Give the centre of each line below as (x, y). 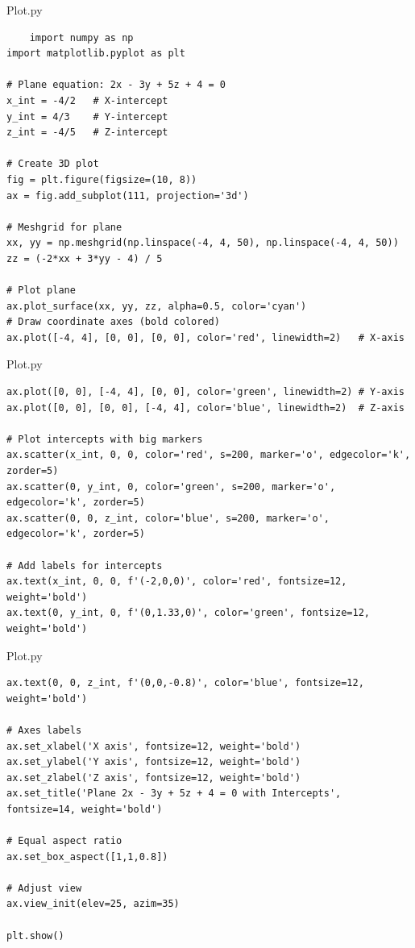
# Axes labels (44, 730)
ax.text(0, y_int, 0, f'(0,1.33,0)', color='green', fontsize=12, (189, 613)
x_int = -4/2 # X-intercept (87, 100)
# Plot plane (41, 291)
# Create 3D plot (53, 164)
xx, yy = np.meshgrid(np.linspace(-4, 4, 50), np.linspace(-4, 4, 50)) (203, 243)
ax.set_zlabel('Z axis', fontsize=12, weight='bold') (154, 778)
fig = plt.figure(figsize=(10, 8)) (102, 179)
